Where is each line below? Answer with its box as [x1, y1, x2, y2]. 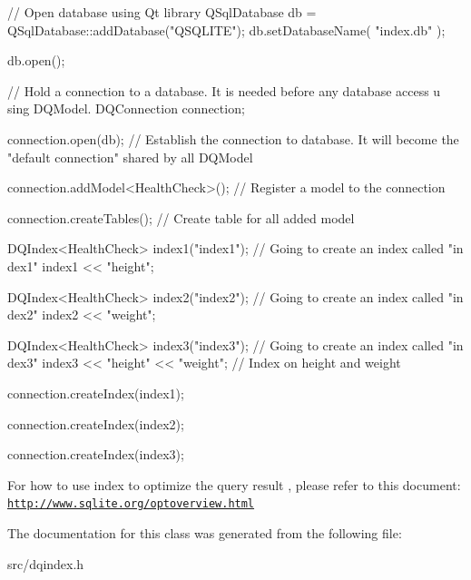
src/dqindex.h [7, 554, 84, 573]
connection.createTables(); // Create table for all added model [7, 208, 355, 227]
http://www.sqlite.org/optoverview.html [7, 497, 255, 511]
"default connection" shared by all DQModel [7, 147, 253, 166]
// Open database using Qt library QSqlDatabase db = [7, 3, 317, 21]
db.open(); [7, 51, 65, 70]
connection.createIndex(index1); [7, 383, 184, 402]
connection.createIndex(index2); [7, 414, 184, 433]
